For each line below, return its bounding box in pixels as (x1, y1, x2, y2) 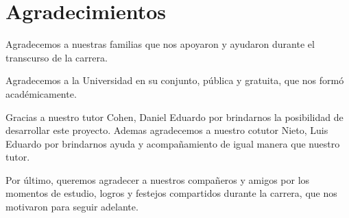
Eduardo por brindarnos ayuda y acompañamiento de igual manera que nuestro (5, 136, 340, 150)
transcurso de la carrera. (5, 50, 108, 64)
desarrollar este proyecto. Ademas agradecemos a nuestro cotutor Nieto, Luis (5, 123, 328, 137)
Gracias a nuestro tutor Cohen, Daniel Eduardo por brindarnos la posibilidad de (5, 109, 344, 124)
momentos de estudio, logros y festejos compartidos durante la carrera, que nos (5, 186, 337, 200)
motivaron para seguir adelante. (5, 200, 139, 214)
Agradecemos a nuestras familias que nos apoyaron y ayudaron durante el (5, 37, 315, 51)
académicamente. (5, 86, 77, 100)
